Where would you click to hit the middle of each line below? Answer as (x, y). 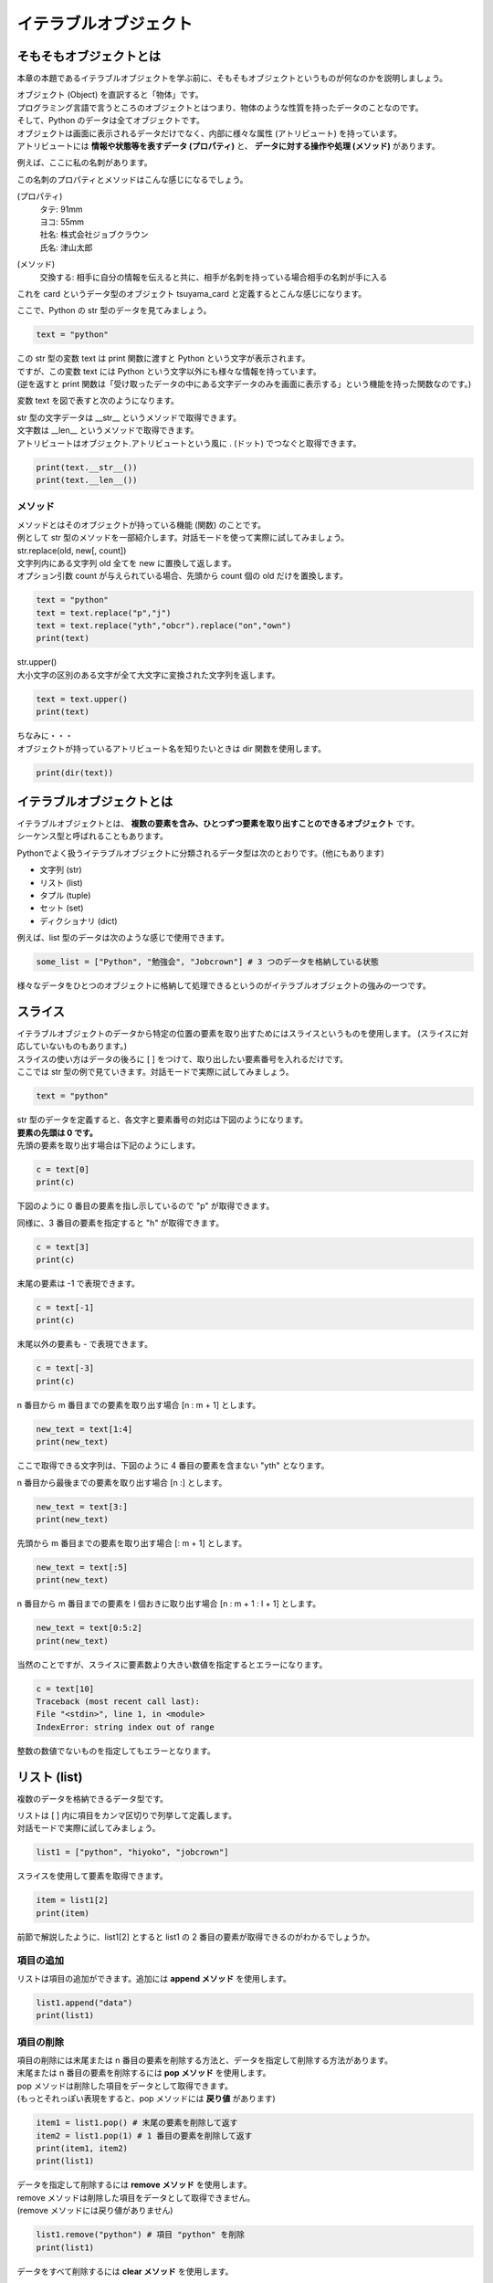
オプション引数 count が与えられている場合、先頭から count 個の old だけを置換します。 (183, 576)
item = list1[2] (73, 1900)
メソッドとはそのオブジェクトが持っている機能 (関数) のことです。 (142, 524)
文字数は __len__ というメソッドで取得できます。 (108, 430)
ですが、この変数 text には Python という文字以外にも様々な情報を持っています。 (169, 371)
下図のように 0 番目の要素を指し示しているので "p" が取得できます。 (146, 1206)
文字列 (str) (61, 870)
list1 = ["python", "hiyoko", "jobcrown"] (132, 1852)
